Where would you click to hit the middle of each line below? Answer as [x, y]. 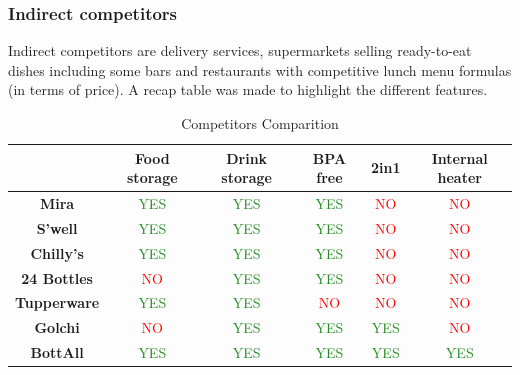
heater [459, 177]
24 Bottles [57, 277]
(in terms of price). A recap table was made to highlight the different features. [248, 89]
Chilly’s [57, 252]
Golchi [57, 327]
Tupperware [57, 302]
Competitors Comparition [260, 123]
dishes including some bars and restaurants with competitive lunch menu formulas [260, 69]
